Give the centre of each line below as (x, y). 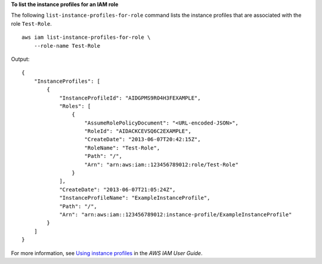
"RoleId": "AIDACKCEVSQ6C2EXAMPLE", (138, 131)
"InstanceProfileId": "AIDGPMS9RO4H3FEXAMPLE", (130, 98)
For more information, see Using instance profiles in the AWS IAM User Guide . (107, 253)
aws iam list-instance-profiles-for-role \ (86, 38)
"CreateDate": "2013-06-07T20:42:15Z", (143, 139)
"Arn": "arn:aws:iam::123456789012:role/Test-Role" (161, 164)
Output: (20, 59)
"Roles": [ (75, 106)
